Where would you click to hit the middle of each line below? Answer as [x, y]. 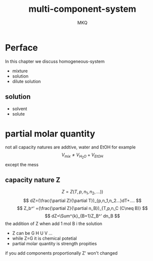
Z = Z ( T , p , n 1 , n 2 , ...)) [82, 192]
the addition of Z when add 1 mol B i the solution [54, 224]
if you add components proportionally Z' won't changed [61, 253]
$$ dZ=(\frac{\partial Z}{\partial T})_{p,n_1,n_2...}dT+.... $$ [82, 201]
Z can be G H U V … [32, 233]
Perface [22, 47]
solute [18, 114]
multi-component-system [82, 9]
